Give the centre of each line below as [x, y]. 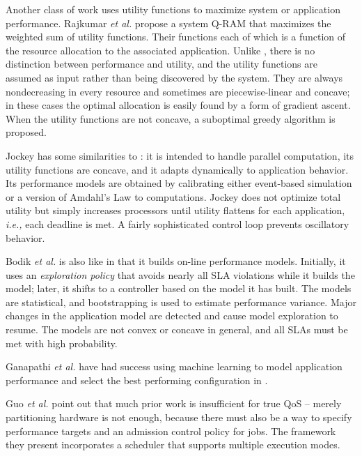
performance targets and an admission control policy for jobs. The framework [171, 431]
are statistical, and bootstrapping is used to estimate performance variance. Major [181, 302]
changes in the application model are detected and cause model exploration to [172, 316]
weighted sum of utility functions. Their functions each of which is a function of [176, 37]
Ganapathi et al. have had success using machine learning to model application [174, 366]
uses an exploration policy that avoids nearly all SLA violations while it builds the [180, 274]
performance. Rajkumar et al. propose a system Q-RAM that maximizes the [168, 23]
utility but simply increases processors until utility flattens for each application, [175, 210]
